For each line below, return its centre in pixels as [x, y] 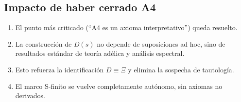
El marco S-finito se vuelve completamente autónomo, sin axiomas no [119, 86]
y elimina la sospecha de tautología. [181, 69]
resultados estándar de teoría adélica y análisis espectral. [100, 53]
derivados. [30, 95]
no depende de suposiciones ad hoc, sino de [161, 43]
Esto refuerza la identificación [60, 69]
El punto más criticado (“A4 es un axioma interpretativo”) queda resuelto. [126, 27]
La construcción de [43, 43]
